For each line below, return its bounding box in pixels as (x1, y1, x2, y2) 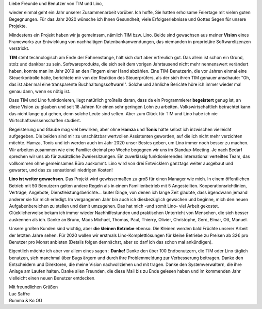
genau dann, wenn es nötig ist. (9, 88, 70, 94)
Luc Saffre (9, 291, 30, 296)
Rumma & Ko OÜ (9, 298, 42, 304)
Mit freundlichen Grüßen (9, 284, 58, 290)
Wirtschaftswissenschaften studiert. (9, 118, 81, 124)
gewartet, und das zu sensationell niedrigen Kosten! (9, 167, 113, 173)
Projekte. (9, 23, 27, 29)
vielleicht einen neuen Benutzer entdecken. (9, 275, 96, 281)
